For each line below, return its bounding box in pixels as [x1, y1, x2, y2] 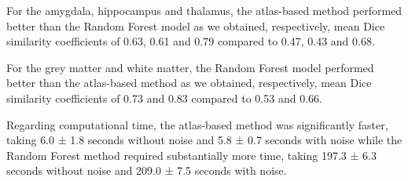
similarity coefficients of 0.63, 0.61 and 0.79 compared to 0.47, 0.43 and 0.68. [6, 33, 375, 49]
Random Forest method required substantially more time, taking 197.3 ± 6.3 [6, 147, 377, 163]
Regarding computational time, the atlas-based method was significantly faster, [6, 116, 388, 132]
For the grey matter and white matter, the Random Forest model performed [6, 59, 374, 75]
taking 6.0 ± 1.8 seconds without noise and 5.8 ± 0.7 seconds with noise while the [6, 132, 402, 148]
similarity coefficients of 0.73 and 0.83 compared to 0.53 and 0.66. [6, 89, 322, 106]
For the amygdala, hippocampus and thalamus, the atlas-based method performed [6, 2, 402, 18]
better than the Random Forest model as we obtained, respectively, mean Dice [6, 17, 385, 34]
